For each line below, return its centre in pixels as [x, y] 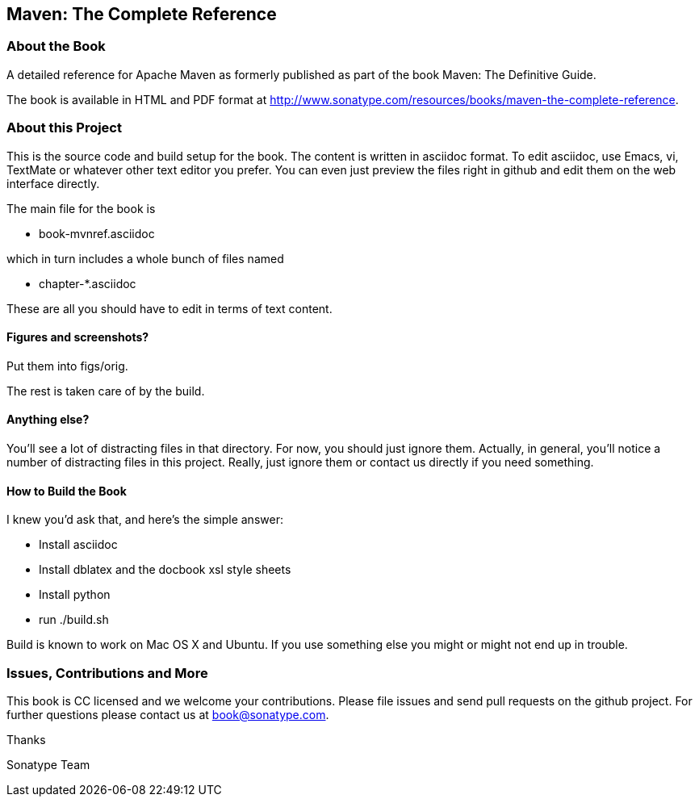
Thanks [26, 739]
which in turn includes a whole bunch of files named [145, 258]
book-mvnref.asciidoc [97, 233]
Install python [75, 595]
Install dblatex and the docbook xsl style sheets [165, 570]
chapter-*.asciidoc [88, 283]
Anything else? [48, 420]
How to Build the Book [67, 491]
